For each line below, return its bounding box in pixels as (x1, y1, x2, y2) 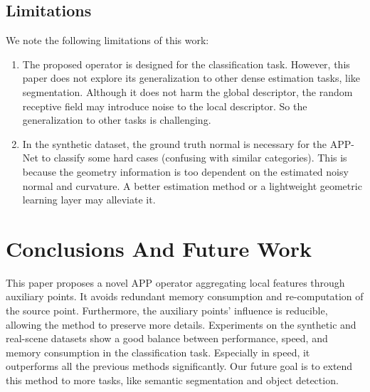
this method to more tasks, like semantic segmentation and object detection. (6, 373, 339, 388)
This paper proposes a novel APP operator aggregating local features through (6, 275, 345, 290)
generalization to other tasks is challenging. (22, 112, 211, 127)
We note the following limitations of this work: (6, 33, 209, 48)
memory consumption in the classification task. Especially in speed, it (6, 344, 310, 359)
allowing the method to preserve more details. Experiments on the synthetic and (6, 317, 356, 332)
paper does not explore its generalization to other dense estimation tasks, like (22, 70, 361, 85)
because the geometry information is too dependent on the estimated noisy (22, 164, 349, 179)
